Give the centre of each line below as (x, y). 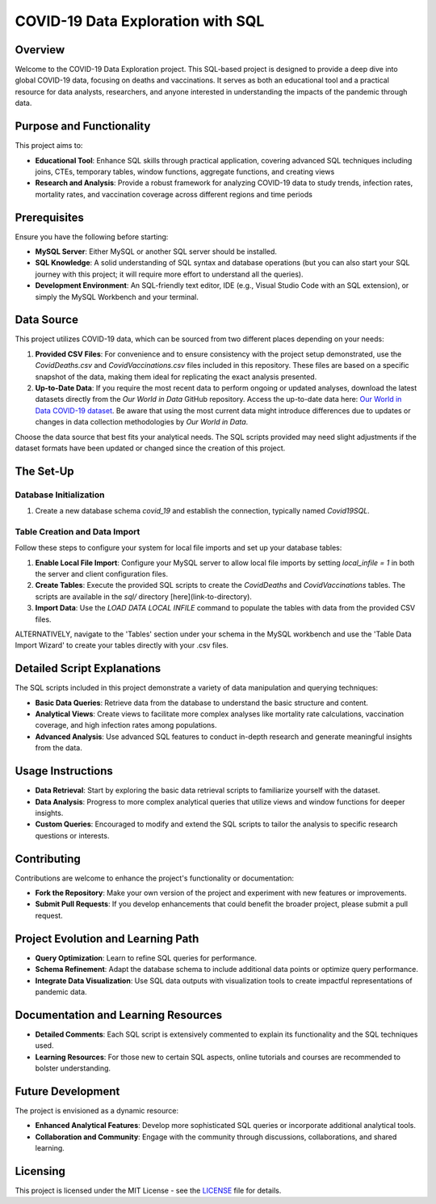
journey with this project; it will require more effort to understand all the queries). (169, 274)
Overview (40, 50)
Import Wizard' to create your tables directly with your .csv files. (122, 645)
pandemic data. (61, 991)
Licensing (40, 1171)
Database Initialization (60, 495)
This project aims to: (49, 146)
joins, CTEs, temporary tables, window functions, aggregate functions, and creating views (185, 171)
